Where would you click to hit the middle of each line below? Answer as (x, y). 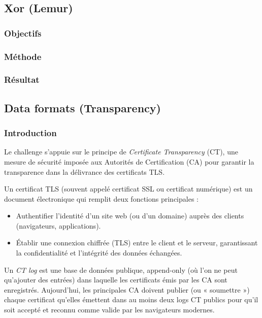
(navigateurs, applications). (58, 225)
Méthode (23, 56)
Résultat (22, 80)
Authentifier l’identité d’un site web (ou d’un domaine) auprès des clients (130, 216)
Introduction (30, 133)
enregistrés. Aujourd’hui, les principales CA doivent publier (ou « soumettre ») (127, 289)
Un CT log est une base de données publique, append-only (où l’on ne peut (121, 269)
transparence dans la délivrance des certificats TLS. (85, 171)
